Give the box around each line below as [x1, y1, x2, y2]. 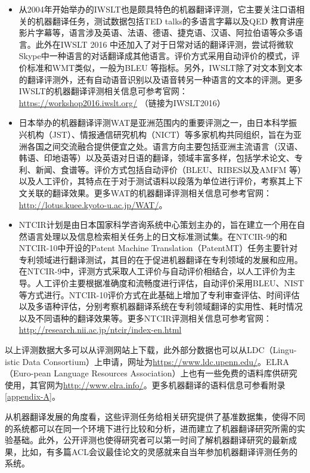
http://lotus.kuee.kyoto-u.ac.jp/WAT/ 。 [18, 198, 168, 211]
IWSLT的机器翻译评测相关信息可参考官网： [18, 85, 188, 97]
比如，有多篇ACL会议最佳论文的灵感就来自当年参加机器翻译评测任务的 [21, 445, 297, 457]
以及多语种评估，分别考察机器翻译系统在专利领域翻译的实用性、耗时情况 [18, 300, 303, 313]
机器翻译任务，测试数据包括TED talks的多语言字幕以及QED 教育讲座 [35, 14, 304, 27]
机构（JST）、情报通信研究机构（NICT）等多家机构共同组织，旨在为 [27, 128, 293, 140]
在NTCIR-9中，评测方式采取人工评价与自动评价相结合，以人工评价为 [18, 265, 287, 277]
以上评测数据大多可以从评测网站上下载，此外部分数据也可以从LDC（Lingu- [5, 344, 297, 356]
